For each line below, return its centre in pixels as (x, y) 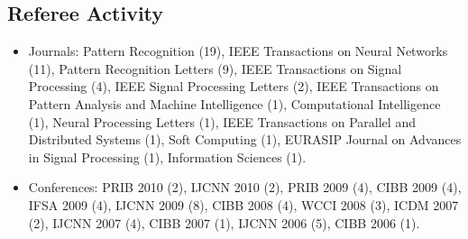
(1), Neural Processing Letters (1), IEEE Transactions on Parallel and (222, 121)
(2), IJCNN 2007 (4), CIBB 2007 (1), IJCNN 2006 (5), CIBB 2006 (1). (224, 222)
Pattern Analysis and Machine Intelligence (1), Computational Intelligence (234, 103)
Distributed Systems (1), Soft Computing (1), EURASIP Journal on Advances (245, 139)
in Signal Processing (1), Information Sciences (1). (167, 156)
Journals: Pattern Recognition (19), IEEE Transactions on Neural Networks (238, 51)
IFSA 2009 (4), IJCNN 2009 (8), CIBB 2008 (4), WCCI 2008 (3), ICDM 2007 (243, 204)
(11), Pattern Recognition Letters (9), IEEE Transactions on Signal (215, 68)
